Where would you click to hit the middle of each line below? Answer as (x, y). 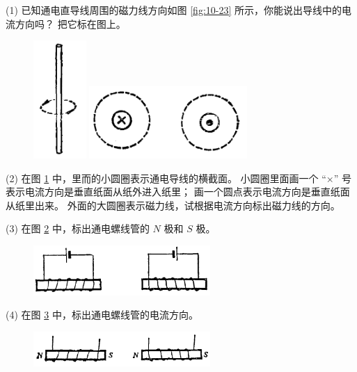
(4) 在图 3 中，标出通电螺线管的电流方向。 (102, 315)
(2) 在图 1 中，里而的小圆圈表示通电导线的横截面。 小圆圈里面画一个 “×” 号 (178, 178)
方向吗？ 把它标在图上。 (70, 23)
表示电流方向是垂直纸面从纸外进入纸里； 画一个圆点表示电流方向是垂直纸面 (178, 192)
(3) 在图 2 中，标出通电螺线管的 (78, 228)
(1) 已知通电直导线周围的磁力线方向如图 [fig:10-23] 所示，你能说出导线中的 (174, 10)
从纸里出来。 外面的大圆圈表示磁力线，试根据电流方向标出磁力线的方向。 (173, 205)
